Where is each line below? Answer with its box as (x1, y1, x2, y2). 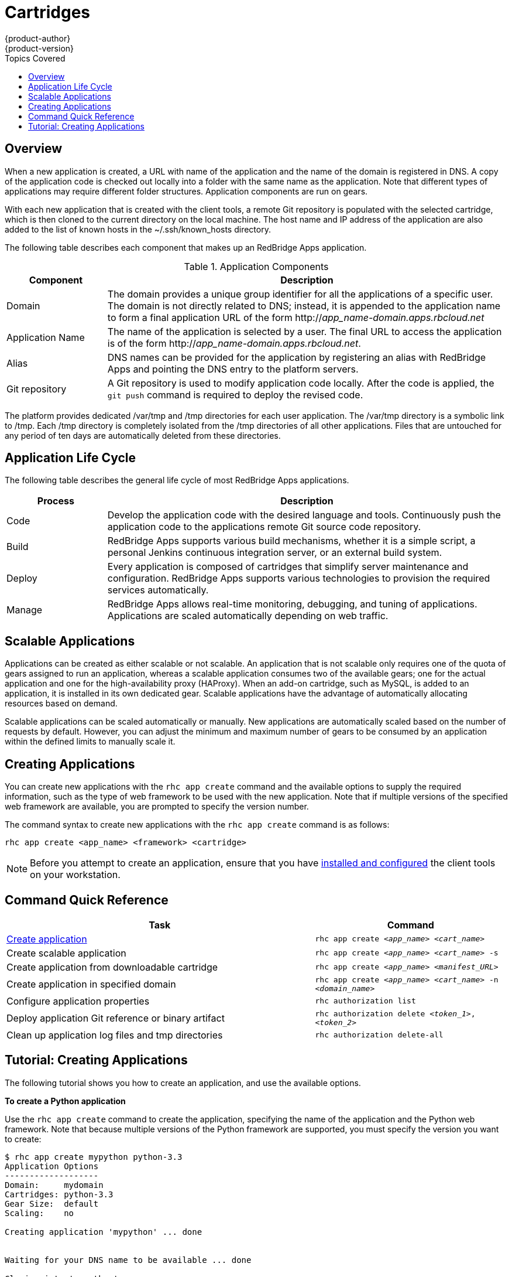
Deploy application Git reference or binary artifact (6, 1012, 225, 1024)
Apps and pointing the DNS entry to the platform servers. (107, 363, 359, 375)
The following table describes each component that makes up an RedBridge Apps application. (5, 242, 367, 252)
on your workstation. (30, 869, 121, 881)
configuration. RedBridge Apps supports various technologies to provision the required (107, 572, 490, 585)
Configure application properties (6, 995, 150, 1007)
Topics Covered (5, 53, 66, 63)
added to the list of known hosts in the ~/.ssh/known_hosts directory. (5, 224, 271, 234)
